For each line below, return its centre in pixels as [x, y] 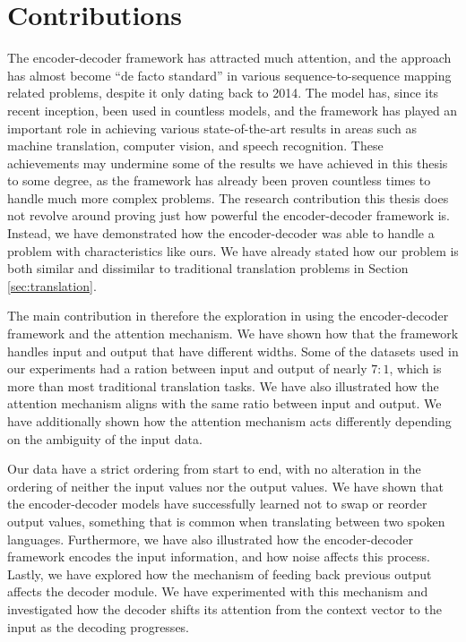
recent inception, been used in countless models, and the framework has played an [233, 110]
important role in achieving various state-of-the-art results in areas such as [212, 128]
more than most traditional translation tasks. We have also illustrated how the [223, 385]
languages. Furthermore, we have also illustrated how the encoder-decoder [210, 539]
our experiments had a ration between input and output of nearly [187, 368]
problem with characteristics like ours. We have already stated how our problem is [233, 250]
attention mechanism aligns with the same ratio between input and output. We [224, 403]
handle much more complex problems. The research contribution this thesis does [228, 197]
